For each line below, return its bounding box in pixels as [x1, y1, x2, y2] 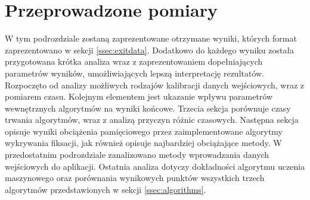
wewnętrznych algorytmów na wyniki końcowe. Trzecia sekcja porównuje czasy [5, 101, 291, 114]
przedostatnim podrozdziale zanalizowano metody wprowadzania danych [5, 148, 269, 161]
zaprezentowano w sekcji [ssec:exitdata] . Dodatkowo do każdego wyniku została [5, 43, 294, 56]
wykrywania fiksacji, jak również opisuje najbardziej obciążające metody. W [5, 136, 282, 149]
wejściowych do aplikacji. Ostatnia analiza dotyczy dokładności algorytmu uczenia [5, 160, 305, 172]
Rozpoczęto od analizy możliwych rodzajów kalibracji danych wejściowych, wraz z [5, 78, 305, 91]
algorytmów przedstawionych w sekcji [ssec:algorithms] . [5, 183, 206, 195]
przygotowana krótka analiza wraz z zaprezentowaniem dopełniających [5, 55, 263, 68]
